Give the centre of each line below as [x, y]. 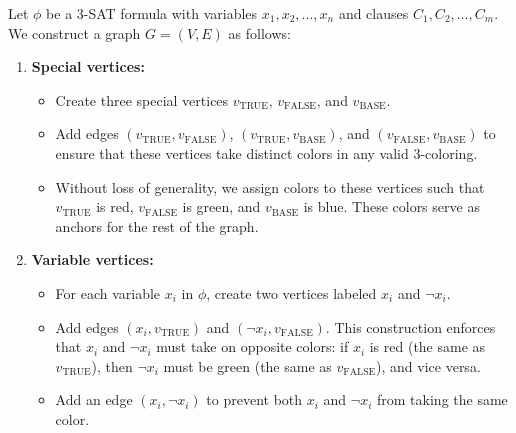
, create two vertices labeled [291, 292]
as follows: [259, 32]
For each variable [108, 292]
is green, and [221, 206]
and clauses [373, 13]
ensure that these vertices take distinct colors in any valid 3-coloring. [266, 152]
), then [112, 365]
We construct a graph [74, 32]
